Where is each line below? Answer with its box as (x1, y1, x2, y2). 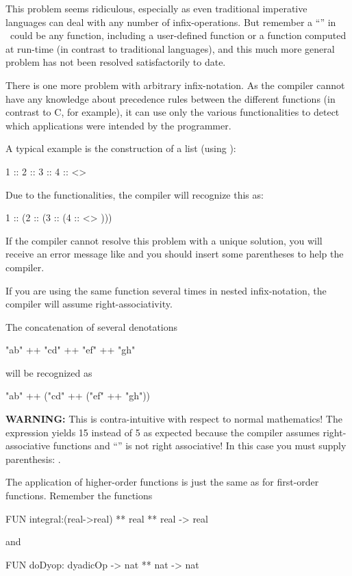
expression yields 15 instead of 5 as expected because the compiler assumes (5, 425, 320, 439)
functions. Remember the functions (5, 488, 153, 503)
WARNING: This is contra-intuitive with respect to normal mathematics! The (5, 412, 342, 426)
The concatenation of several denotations (5, 319, 178, 334)
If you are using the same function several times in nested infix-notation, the (5, 283, 327, 297)
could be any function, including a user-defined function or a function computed (10, 28, 347, 42)
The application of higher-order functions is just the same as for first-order (5, 475, 319, 489)
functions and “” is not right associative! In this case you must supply (53, 438, 347, 453)
